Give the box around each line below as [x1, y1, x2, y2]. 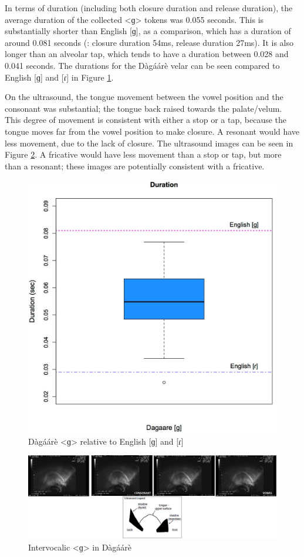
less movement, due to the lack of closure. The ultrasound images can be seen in [5, 136, 293, 149]
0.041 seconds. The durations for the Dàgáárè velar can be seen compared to [5, 59, 280, 71]
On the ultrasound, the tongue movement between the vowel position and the [5, 91, 283, 103]
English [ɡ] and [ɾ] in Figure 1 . [5, 71, 114, 83]
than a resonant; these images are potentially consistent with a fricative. [5, 159, 265, 172]
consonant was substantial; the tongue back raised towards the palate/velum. [5, 102, 282, 114]
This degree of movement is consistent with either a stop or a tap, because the [5, 114, 287, 126]
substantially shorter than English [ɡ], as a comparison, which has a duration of [5, 25, 291, 37]
